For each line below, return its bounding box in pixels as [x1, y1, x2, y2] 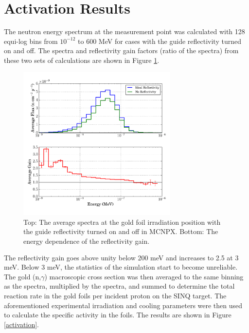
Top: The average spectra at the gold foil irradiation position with [23, 216, 221, 227]
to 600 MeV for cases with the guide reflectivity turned [78, 36, 241, 46]
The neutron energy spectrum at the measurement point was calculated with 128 [4, 26, 245, 37]
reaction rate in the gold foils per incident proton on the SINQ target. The [4, 291, 227, 301]
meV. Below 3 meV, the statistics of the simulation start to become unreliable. [4, 262, 238, 272]
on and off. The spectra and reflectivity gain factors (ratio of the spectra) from [4, 45, 239, 56]
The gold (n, [4, 271, 41, 281]
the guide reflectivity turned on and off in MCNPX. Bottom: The [23, 226, 218, 236]
